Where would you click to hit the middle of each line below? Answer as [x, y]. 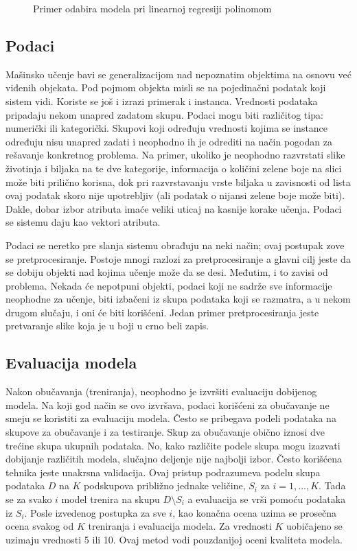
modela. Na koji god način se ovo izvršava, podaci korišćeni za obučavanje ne [168, 405]
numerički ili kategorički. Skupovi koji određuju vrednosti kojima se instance [167, 128]
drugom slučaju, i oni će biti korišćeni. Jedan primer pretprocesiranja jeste [162, 312]
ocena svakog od [40, 526]
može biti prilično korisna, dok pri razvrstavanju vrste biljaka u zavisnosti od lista [178, 181]
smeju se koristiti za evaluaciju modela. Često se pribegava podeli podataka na [171, 418]
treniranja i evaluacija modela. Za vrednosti [180, 526]
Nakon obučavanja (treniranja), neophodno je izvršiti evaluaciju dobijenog [161, 391]
